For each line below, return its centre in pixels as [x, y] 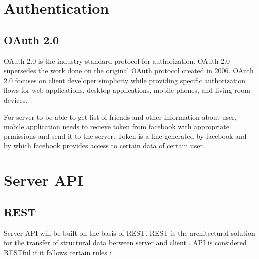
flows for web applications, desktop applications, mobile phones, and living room [127, 90]
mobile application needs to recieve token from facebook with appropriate [117, 126]
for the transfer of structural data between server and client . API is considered [125, 242]
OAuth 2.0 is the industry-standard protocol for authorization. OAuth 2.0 [117, 61]
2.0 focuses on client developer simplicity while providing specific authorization [125, 80]
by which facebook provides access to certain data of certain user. [104, 146]
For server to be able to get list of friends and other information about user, [120, 116]
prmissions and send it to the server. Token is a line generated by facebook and [125, 136]
